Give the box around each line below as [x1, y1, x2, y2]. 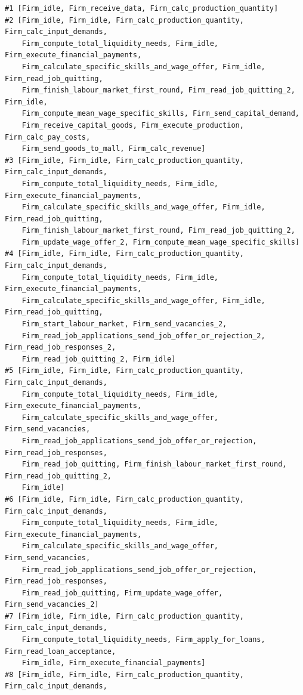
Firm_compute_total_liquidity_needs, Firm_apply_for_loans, [21, 635, 265, 644]
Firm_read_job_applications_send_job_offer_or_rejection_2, [21, 331, 265, 340]
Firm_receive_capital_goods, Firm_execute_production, [21, 121, 244, 129]
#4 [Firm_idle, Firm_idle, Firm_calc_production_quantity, [5, 249, 244, 258]
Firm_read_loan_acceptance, [5, 647, 116, 656]
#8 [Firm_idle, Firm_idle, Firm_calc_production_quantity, [5, 670, 244, 679]
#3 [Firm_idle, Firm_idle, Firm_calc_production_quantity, [5, 156, 244, 165]
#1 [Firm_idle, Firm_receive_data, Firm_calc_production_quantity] [5, 4, 279, 13]
